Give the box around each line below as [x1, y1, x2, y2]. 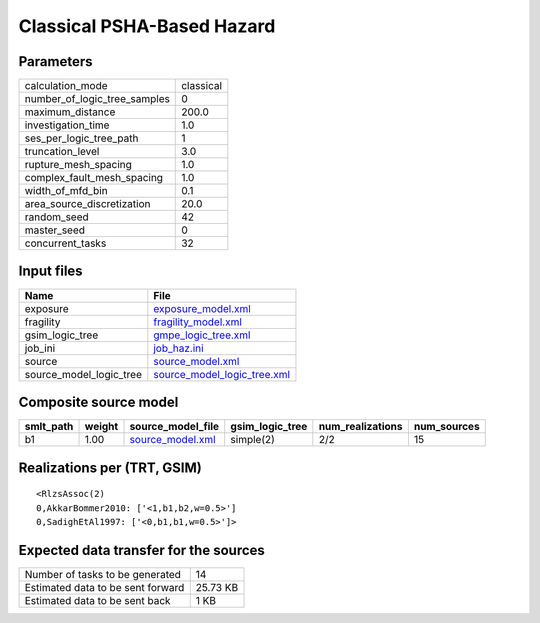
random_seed [24, 210, 89, 224]
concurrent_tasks [24, 236, 107, 250]
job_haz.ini [153, 341, 204, 355]
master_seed [24, 223, 85, 237]
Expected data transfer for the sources [18, 541, 265, 559]
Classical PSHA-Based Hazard [18, 15, 276, 37]
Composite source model [18, 394, 179, 410]
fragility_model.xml [153, 315, 242, 329]
